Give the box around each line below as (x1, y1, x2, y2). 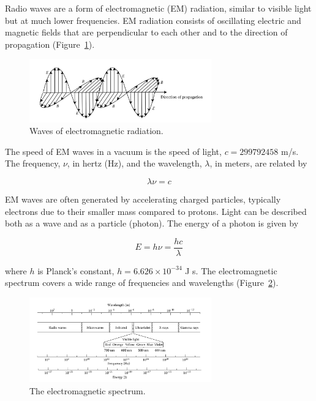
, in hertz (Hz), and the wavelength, (67, 157, 202, 170)
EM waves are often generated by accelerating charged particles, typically (5, 192, 281, 205)
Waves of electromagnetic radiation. (29, 124, 164, 137)
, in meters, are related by (209, 157, 307, 170)
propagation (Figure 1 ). (5, 37, 95, 50)
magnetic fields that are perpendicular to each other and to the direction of (5, 26, 288, 39)
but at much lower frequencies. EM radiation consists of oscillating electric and (5, 13, 301, 26)
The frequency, (5, 157, 61, 170)
